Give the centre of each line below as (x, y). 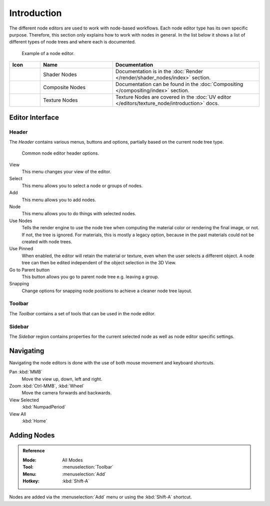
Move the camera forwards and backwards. (67, 393)
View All (17, 414)
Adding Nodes (32, 435)
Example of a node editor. (48, 53)
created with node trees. (47, 241)
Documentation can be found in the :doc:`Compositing (179, 84)
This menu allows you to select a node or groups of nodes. (82, 186)
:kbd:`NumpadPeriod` (44, 407)
